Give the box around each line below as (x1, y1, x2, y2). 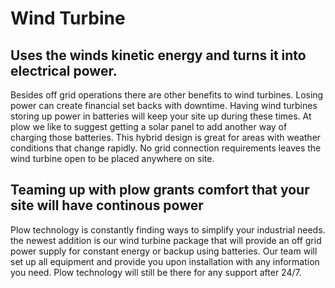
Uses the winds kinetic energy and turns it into (10, 47, 307, 64)
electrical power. (10, 62, 118, 79)
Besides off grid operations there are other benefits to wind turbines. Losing (10, 89, 324, 101)
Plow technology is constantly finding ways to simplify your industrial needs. (10, 223, 326, 236)
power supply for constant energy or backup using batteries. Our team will (10, 245, 318, 257)
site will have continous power (10, 197, 204, 214)
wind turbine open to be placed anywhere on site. (10, 153, 215, 164)
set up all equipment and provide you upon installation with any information (10, 255, 320, 267)
